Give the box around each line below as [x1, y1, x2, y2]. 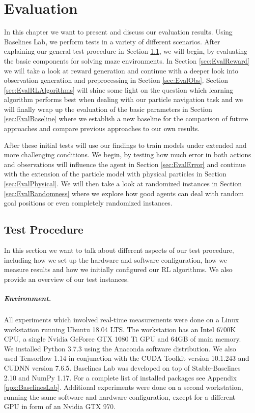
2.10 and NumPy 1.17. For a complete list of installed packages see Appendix [4, 372, 237, 382]
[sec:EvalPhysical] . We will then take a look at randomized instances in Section [4, 178, 242, 189]
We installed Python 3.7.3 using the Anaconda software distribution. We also [4, 343, 236, 353]
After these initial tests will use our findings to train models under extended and [4, 139, 247, 150]
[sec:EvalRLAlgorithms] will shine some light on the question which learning [4, 84, 233, 95]
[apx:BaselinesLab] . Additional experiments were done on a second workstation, [4, 382, 243, 392]
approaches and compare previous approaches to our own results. [4, 123, 200, 134]
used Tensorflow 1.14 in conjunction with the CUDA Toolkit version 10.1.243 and [4, 353, 250, 363]
